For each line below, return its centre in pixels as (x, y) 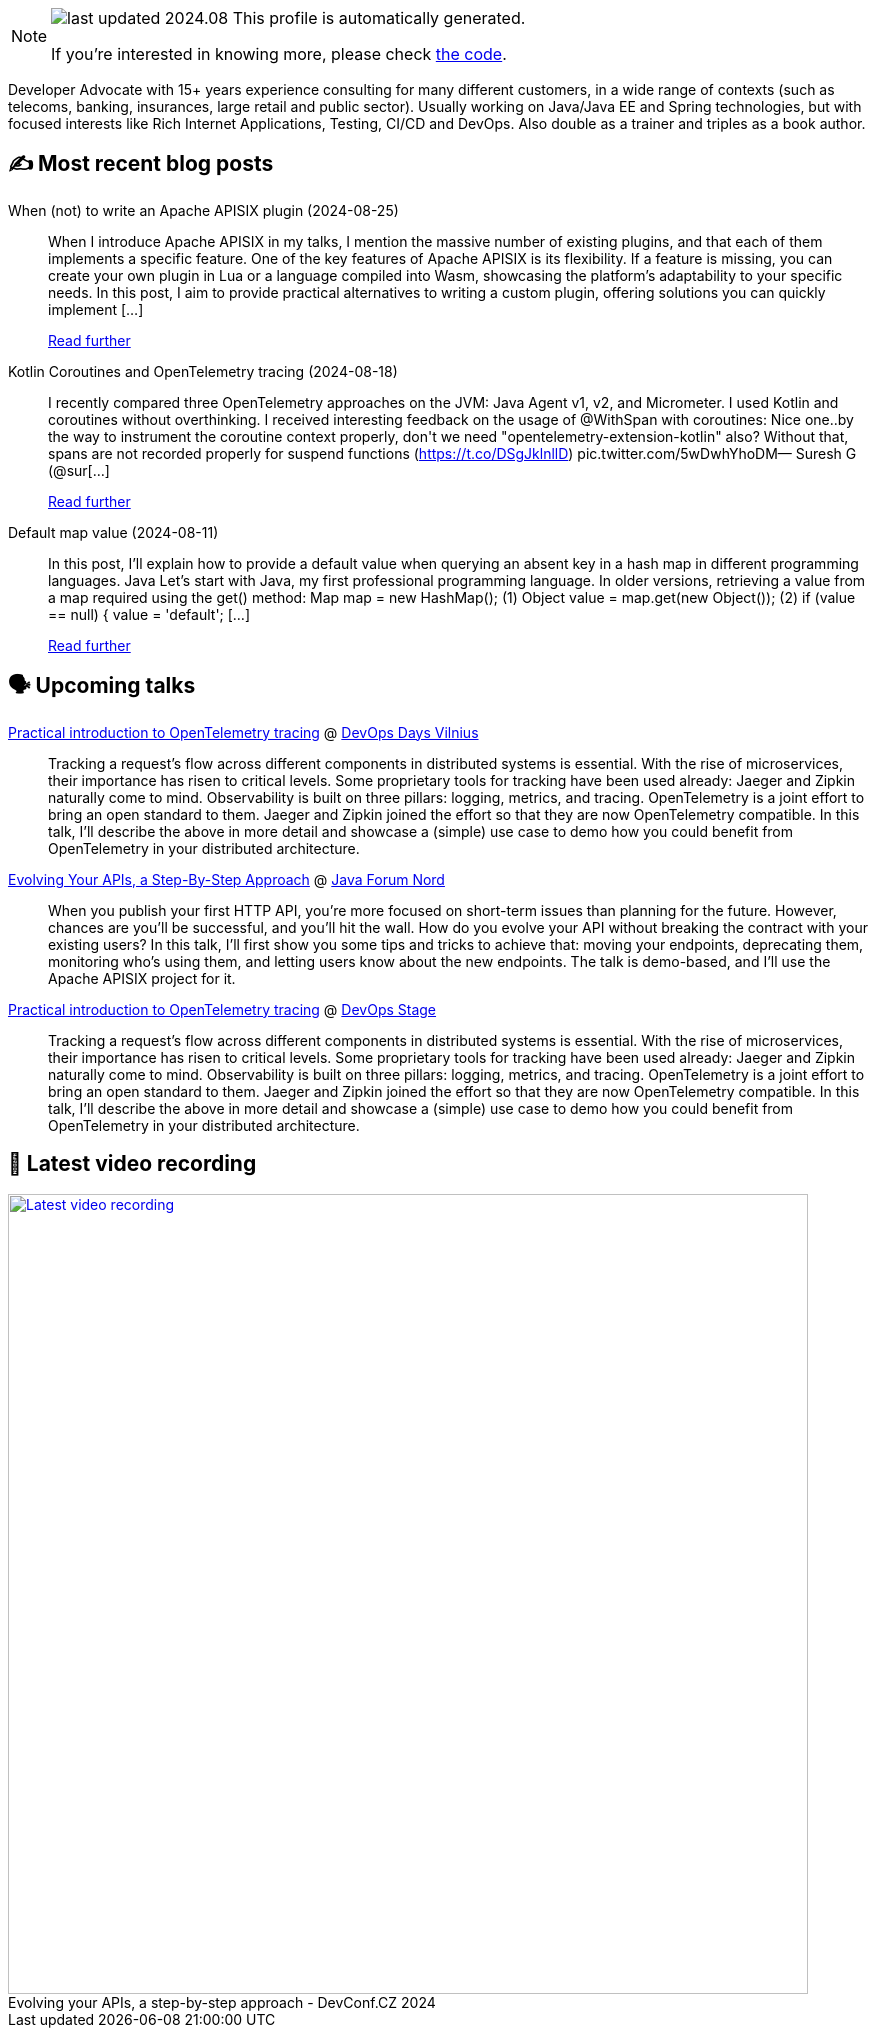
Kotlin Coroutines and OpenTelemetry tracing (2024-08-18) (203, 371)
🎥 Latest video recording (132, 1164)
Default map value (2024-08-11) (113, 532)
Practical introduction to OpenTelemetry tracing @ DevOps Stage (222, 1009)
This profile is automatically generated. (379, 18)
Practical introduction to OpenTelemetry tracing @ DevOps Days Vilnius (243, 732)
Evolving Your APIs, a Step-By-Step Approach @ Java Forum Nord (226, 879)
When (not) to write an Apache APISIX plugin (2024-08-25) (203, 210)
